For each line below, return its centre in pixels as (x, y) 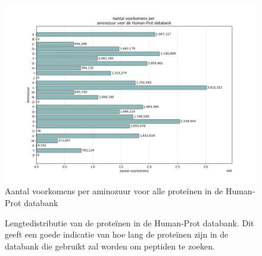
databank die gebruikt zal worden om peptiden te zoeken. (110, 246)
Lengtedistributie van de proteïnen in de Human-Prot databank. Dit (130, 222)
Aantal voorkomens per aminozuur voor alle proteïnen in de (114, 191)
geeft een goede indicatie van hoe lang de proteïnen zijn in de (117, 234)
